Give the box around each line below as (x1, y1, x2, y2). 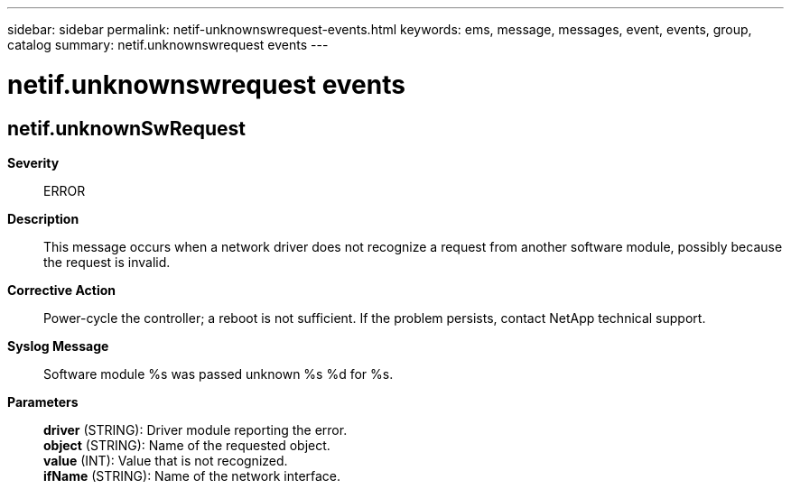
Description (7, 210, 79, 226)
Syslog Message (7, 337, 109, 354)
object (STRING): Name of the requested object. (43, 437, 330, 453)
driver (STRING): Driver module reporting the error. (43, 421, 348, 438)
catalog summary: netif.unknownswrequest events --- (7, 37, 329, 52)
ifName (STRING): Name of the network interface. (43, 467, 341, 484)
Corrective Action (7, 281, 116, 298)
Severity (7, 154, 60, 171)
